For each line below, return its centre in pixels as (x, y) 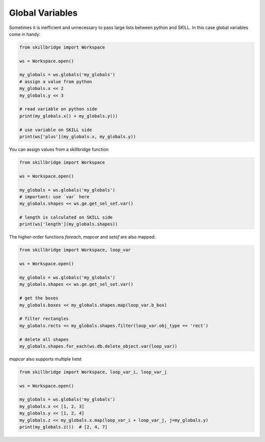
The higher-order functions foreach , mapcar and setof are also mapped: (82, 237)
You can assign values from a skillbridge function (59, 149)
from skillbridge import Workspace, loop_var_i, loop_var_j (93, 372)
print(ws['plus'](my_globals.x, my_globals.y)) (78, 137)
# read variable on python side (58, 109)
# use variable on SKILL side (56, 130)
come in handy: (25, 34)
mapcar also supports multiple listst (45, 359)
